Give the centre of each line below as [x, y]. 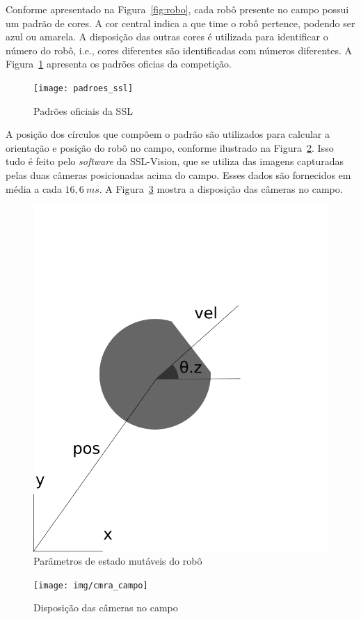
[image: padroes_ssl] [83, 88]
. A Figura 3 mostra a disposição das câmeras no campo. [221, 188]
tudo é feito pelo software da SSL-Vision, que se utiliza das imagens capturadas [175, 161]
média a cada [34, 188]
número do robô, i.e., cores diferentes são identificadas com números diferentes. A [179, 50]
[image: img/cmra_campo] [91, 585]
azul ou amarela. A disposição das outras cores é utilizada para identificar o [167, 37]
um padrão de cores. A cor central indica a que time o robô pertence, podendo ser [180, 23]
